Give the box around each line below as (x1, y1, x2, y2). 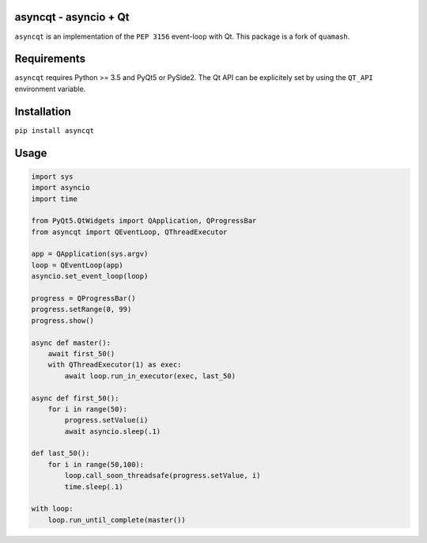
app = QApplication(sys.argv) (31, 249, 149, 259)
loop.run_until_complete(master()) (47, 515, 186, 524)
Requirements (14, 52, 86, 66)
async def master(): (31, 338, 111, 347)
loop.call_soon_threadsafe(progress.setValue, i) (64, 471, 261, 480)
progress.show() (31, 316, 95, 325)
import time (31, 194, 78, 203)
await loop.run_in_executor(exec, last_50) (64, 371, 236, 380)
